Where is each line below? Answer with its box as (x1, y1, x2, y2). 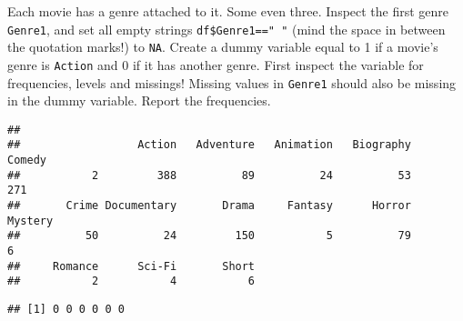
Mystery (7, 214, 54, 227)
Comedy (7, 154, 46, 167)
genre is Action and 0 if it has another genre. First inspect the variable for (7, 55, 424, 74)
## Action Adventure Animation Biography (7, 138, 411, 152)
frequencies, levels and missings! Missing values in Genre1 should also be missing (7, 73, 457, 92)
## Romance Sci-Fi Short (7, 259, 256, 273)
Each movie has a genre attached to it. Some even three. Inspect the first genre (7, 2, 449, 20)
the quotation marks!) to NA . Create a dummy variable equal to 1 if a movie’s (7, 37, 438, 56)
